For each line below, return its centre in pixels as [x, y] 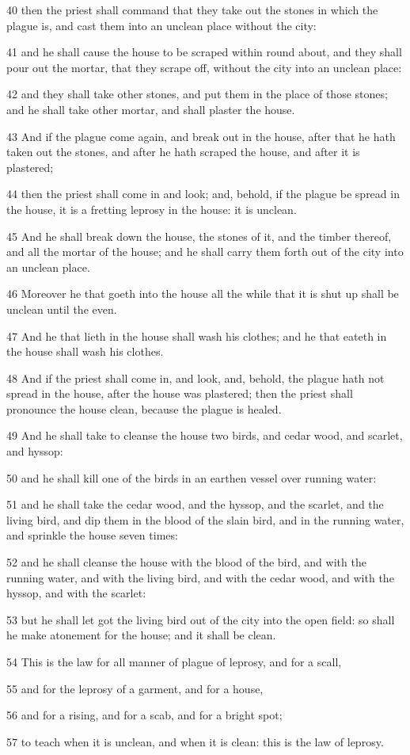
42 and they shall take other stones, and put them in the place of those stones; [197, 94]
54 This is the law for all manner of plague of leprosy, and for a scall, [174, 662]
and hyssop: [35, 451]
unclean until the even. [62, 309]
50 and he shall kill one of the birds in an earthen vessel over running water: [192, 477]
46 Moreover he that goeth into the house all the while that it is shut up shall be [203, 294]
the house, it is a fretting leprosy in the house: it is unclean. [152, 209]
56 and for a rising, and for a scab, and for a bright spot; [144, 715]
